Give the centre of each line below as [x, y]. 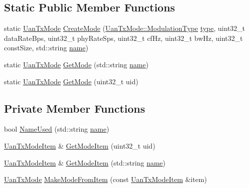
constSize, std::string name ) [46, 48]
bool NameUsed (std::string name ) [57, 129]
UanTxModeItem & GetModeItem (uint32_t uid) [80, 145]
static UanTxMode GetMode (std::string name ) [76, 64]
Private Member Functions [75, 108]
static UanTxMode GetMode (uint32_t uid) [71, 81]
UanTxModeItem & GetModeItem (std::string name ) [85, 162]
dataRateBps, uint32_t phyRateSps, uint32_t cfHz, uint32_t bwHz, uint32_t [124, 38]
